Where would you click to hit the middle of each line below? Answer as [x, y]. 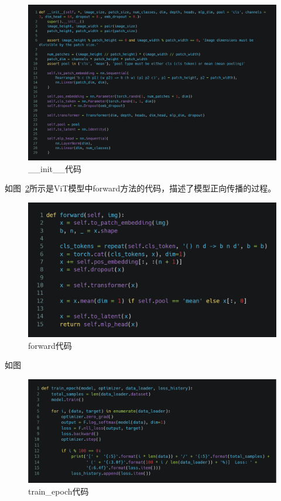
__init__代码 [55, 168]
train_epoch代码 [59, 491]
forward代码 [50, 345]
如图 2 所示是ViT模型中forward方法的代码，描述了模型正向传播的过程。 [140, 188]
